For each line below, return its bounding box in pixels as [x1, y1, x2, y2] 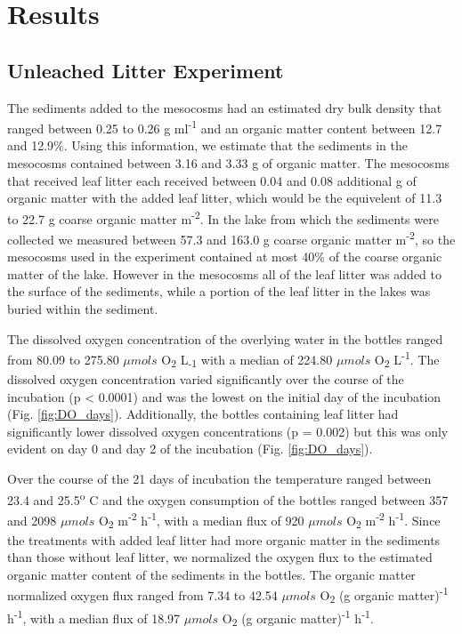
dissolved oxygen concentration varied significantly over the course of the [7, 370, 404, 389]
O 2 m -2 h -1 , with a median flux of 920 [98, 508, 304, 532]
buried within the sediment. [7, 300, 158, 318]
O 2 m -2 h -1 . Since [346, 508, 441, 532]
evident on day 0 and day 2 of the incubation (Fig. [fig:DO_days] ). [7, 439, 373, 458]
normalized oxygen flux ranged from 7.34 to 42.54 [7, 586, 278, 605]
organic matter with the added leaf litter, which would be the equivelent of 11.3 [7, 189, 442, 207]
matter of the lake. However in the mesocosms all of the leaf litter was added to [7, 264, 442, 283]
